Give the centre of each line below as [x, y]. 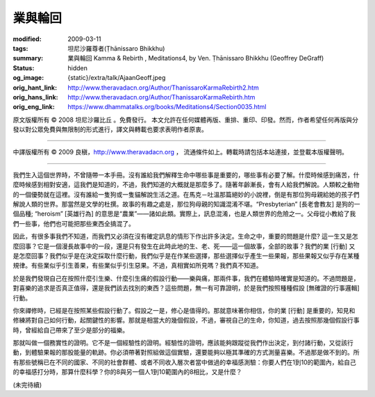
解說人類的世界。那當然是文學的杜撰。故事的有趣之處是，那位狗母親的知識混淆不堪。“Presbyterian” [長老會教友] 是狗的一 [186, 204]
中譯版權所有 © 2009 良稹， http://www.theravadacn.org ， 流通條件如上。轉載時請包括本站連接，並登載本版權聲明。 [181, 152]
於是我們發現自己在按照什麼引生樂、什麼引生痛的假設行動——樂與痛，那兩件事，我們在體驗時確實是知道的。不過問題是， [186, 278]
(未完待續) [27, 384]
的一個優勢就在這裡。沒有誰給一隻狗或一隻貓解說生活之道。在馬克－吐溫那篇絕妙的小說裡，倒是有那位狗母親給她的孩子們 [186, 194]
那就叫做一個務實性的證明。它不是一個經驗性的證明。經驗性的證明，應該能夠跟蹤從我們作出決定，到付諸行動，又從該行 [183, 343]
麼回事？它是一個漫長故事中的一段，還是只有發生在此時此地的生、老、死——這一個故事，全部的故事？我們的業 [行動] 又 [184, 246]
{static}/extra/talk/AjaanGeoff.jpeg [117, 78]
